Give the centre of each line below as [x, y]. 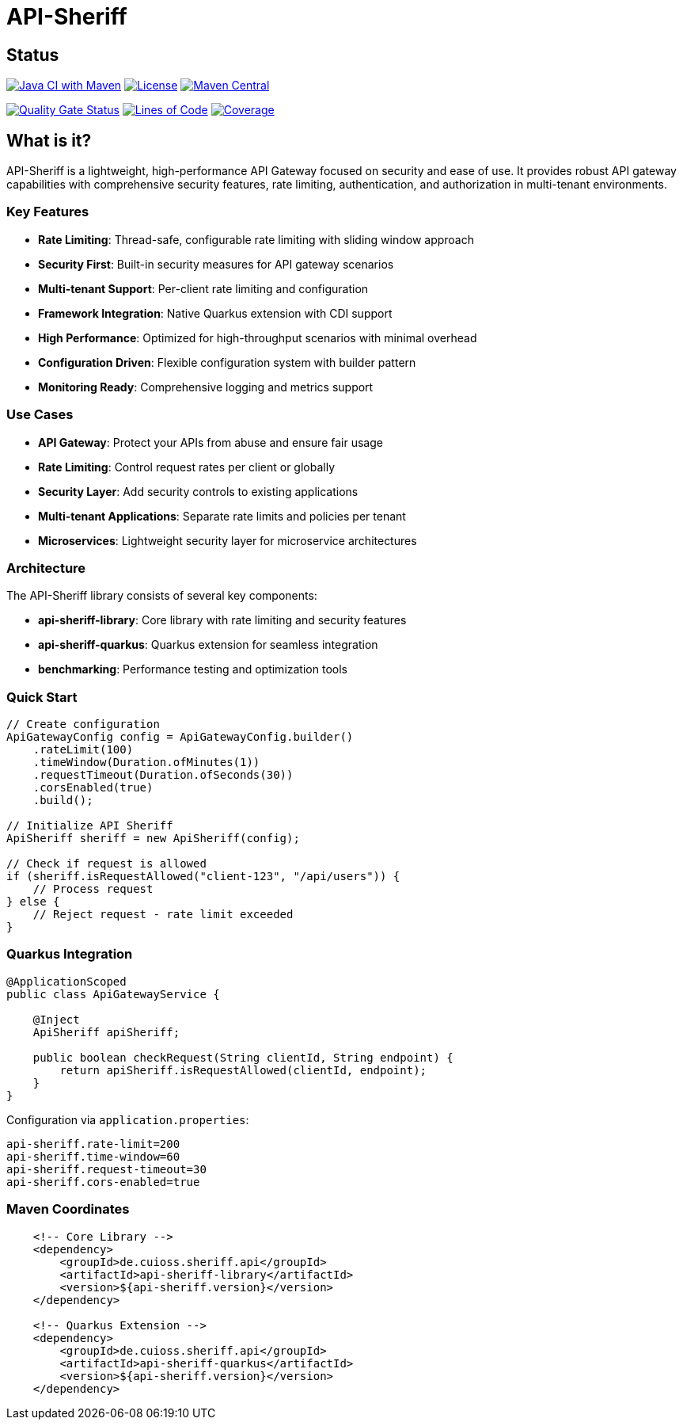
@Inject [56, 1019]
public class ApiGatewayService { [113, 994]
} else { [33, 902]
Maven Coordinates [68, 1209]
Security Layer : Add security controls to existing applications [198, 491]
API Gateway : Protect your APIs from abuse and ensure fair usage [211, 442]
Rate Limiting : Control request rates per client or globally [186, 467]
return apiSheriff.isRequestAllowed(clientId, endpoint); [243, 1070]
